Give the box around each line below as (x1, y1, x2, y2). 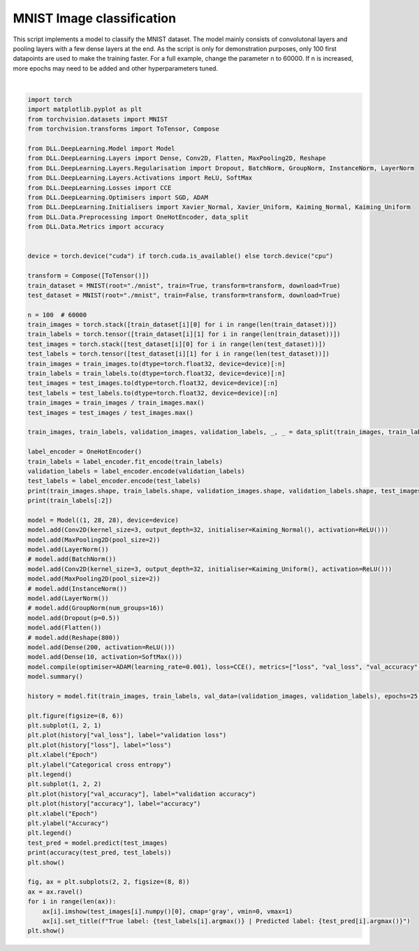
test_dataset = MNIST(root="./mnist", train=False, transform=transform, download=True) (27, 291, 341, 299)
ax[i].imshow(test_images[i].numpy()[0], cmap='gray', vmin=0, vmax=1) (42, 907, 293, 915)
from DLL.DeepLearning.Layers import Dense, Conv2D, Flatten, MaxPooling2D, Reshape (27, 154, 326, 162)
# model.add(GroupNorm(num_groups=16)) (27, 604, 164, 612)
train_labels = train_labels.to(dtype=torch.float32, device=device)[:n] (27, 370, 286, 377)
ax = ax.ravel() (27, 887, 84, 896)
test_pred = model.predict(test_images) (27, 839, 168, 847)
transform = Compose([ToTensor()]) (27, 272, 149, 280)
